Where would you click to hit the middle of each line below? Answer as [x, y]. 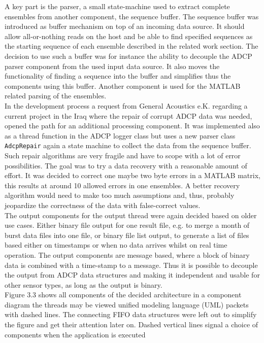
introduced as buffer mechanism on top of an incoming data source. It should [125, 26]
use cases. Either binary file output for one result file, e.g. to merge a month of [127, 225]
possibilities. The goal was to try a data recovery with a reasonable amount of [126, 165]
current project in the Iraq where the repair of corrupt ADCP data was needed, [128, 115]
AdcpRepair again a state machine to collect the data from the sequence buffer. [128, 145]
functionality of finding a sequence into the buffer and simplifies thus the [118, 76]
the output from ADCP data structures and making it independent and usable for [132, 275]
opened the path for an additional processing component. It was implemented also [132, 126]
